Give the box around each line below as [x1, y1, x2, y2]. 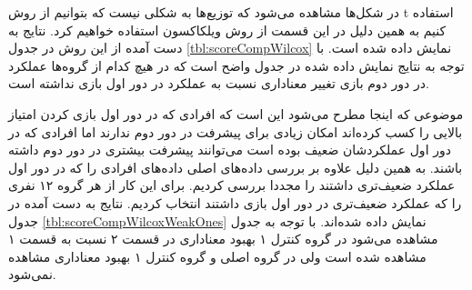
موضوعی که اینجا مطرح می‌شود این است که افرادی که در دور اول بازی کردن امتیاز [8, 104, 464, 123]
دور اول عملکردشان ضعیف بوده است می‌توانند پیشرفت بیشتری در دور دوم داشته [8, 140, 451, 159]
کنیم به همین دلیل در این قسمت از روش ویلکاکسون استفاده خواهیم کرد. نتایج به [8, 20, 447, 39]
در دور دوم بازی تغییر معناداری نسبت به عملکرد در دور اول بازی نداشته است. [8, 74, 429, 93]
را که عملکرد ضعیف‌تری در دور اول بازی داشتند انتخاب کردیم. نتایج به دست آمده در [8, 193, 462, 212]
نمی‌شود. [8, 265, 56, 284]
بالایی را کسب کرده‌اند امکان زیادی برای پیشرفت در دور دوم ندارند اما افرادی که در [8, 122, 463, 141]
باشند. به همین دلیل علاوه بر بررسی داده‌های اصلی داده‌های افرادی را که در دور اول [8, 157, 463, 176]
